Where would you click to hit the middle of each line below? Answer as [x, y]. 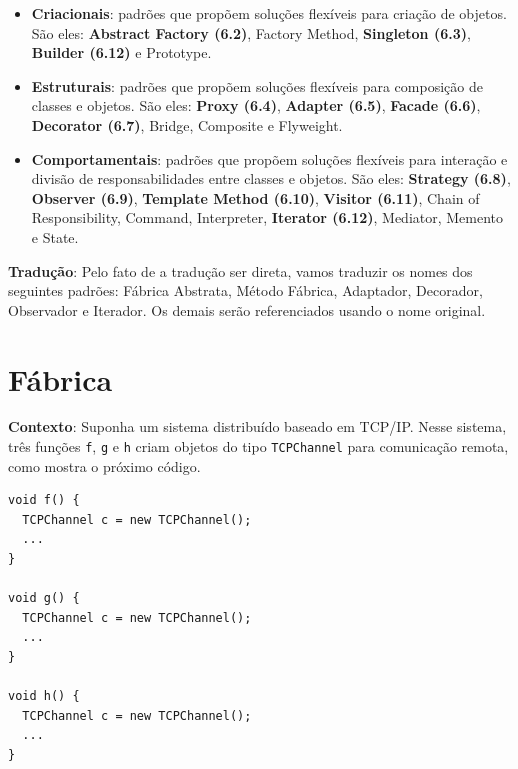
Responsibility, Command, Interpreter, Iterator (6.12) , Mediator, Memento [267, 217]
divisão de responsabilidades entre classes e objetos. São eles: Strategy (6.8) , [271, 178]
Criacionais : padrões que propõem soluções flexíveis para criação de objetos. [269, 13]
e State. [55, 236]
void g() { [44, 598]
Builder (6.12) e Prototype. [121, 52]
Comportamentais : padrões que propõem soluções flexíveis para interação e [269, 158]
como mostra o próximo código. [104, 465]
